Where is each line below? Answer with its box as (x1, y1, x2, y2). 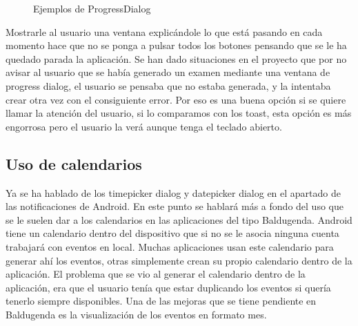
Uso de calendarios (6, 153, 142, 174)
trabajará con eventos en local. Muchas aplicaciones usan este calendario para (6, 239, 334, 253)
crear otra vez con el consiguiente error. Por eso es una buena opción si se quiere (6, 92, 346, 106)
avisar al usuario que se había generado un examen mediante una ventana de (6, 65, 330, 79)
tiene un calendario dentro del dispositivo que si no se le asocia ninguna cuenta (6, 226, 339, 240)
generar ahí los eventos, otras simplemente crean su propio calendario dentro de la (6, 253, 352, 267)
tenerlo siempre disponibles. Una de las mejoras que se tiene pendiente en (6, 294, 317, 308)
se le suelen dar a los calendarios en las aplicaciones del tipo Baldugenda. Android (6, 212, 352, 227)
